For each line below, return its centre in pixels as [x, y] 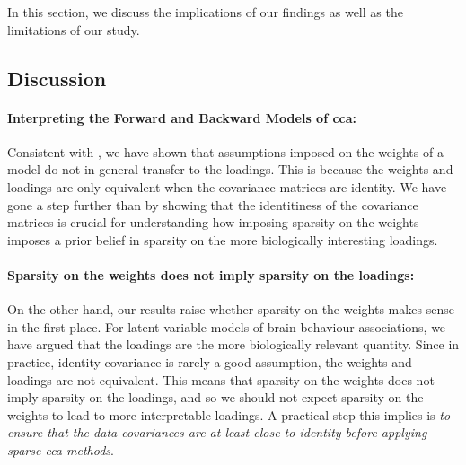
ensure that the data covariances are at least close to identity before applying [217, 432]
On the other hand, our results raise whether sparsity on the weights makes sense [231, 309]
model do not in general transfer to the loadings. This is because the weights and [230, 169]
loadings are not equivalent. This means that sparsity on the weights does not [221, 379]
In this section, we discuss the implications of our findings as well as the [205, 12]
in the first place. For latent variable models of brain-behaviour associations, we [227, 326]
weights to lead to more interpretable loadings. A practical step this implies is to [229, 414]
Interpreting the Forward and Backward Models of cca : [182, 117]
